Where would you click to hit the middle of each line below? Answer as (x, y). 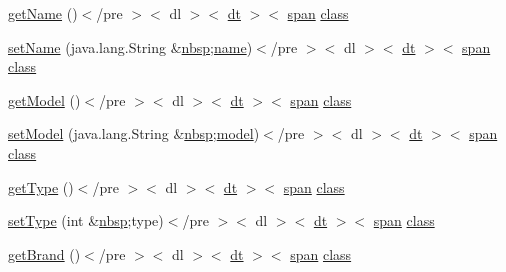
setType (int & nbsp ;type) (86, 220)
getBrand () (44, 253)
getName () (43, 13)
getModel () (44, 99)
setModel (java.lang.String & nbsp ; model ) (134, 133)
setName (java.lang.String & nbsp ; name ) (130, 46)
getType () (41, 186)
